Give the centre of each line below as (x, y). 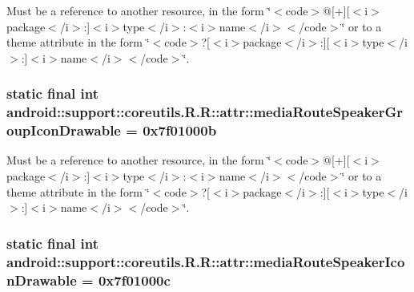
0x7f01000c (134, 280)
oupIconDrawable (64, 130)
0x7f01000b (180, 130)
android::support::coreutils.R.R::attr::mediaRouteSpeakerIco (206, 261)
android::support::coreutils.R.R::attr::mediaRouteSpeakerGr (205, 112)
